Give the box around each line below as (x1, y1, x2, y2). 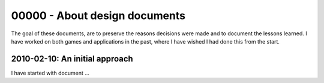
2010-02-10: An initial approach (11, 54, 133, 64)
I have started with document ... (11, 69, 90, 76)
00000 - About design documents (11, 9, 186, 22)
